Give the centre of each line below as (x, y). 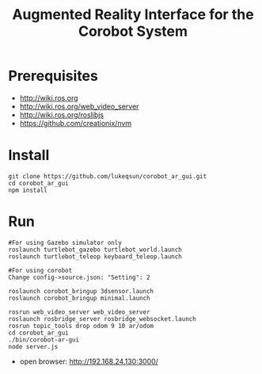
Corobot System (133, 31)
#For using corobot (40, 270)
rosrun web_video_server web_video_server (79, 312)
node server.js (33, 346)
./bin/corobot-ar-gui (44, 340)
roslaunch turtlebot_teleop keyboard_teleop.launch (95, 256)
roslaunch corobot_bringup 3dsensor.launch (81, 291)
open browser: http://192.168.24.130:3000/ (89, 361)
